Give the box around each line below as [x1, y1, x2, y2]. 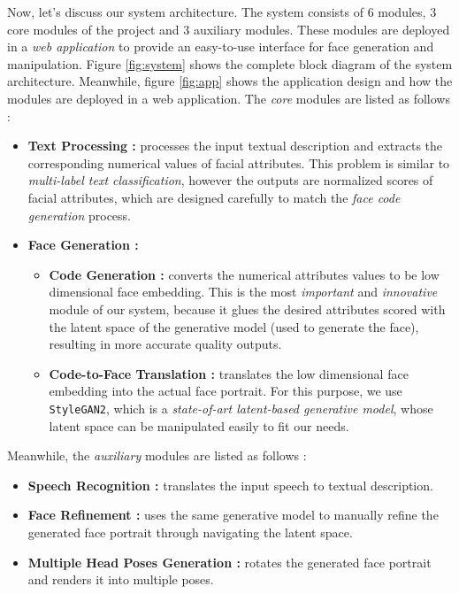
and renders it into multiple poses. [27, 570, 214, 589]
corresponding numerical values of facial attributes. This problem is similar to [27, 153, 450, 172]
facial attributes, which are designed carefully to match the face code [27, 188, 401, 206]
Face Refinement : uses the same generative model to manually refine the [27, 505, 439, 524]
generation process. [27, 205, 131, 224]
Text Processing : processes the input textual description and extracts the [27, 136, 443, 155]
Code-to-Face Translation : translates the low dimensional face [49, 364, 409, 382]
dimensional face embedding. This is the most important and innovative [49, 282, 438, 301]
